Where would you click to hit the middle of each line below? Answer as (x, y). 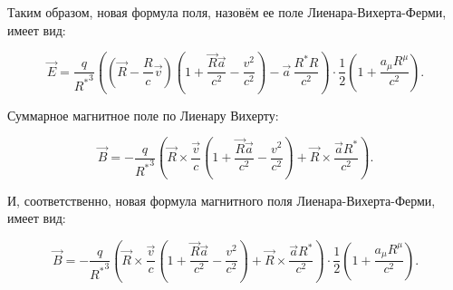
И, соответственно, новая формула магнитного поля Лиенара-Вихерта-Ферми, (222, 200)
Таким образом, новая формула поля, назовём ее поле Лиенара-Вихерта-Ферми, (227, 12)
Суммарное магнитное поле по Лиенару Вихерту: (143, 115)
